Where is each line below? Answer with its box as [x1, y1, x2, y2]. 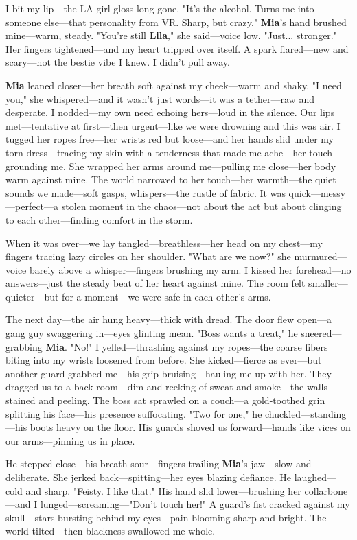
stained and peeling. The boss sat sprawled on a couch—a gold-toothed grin [5, 393, 325, 408]
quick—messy [288, 185, 346, 200]
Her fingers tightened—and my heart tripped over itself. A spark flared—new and [5, 41, 349, 56]
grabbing [5, 339, 43, 353]
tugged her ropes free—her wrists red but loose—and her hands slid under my [5, 132, 334, 146]
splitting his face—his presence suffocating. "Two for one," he [5, 406, 262, 421]
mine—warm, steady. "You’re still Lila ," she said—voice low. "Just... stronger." [5, 28, 337, 43]
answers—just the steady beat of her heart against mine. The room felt [5, 276, 306, 290]
